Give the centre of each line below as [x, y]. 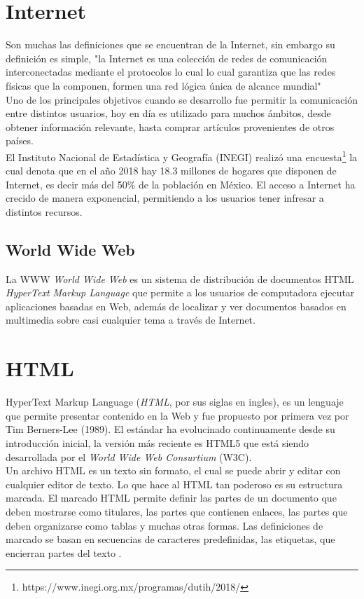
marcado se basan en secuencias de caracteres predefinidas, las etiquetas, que [170, 539]
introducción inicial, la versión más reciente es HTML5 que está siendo [157, 442]
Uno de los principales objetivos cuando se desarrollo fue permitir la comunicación [182, 99]
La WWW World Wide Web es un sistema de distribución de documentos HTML [180, 278]
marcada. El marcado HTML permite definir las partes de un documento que [171, 498]
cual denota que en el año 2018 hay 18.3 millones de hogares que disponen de [171, 171]
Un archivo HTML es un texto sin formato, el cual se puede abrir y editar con [173, 470]
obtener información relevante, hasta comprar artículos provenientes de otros [170, 126]
